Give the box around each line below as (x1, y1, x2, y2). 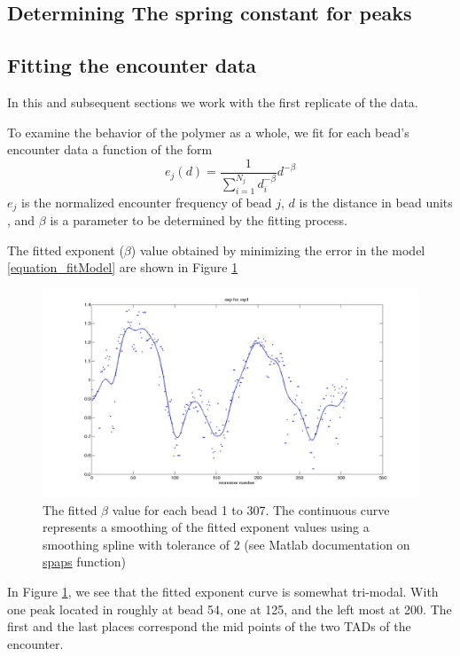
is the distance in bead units (299, 192, 453, 211)
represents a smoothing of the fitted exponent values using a (43, 518, 370, 536)
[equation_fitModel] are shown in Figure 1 (7, 258, 238, 277)
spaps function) (43, 552, 126, 571)
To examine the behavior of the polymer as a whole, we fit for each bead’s (7, 122, 409, 141)
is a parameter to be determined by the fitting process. (50, 211, 347, 229)
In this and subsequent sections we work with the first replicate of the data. (7, 92, 418, 111)
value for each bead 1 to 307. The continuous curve (112, 500, 390, 519)
